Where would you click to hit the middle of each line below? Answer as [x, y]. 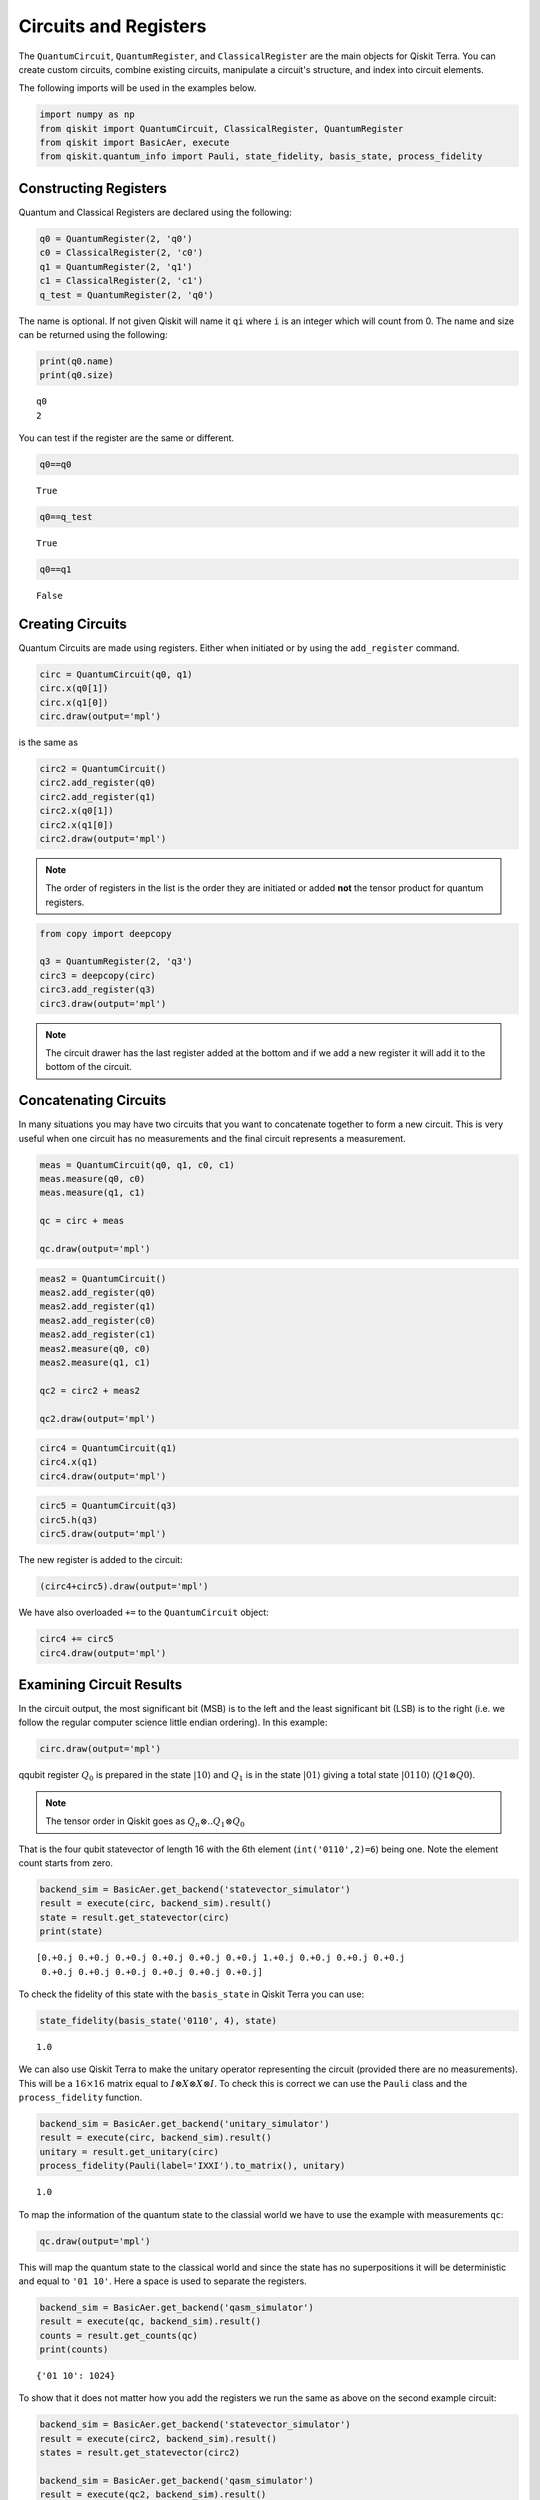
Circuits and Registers [112, 26]
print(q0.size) [76, 375]
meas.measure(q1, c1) [92, 1193]
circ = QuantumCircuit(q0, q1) [116, 674]
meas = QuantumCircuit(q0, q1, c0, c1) [137, 1164]
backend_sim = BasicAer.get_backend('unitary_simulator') [184, 2124]
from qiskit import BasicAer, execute [134, 143]
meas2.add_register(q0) [98, 1292]
